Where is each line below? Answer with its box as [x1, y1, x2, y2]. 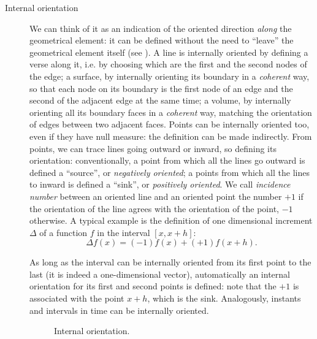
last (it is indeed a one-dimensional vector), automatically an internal [29, 267, 290, 280]
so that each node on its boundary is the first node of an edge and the [29, 82, 293, 94]
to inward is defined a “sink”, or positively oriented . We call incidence [29, 178, 291, 191]
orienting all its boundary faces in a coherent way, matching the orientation [29, 105, 312, 118]
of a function [39, 226, 88, 238]
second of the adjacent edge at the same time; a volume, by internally [29, 94, 291, 107]
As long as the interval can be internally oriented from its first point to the [29, 256, 311, 269]
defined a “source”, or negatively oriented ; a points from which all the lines [29, 166, 310, 178]
